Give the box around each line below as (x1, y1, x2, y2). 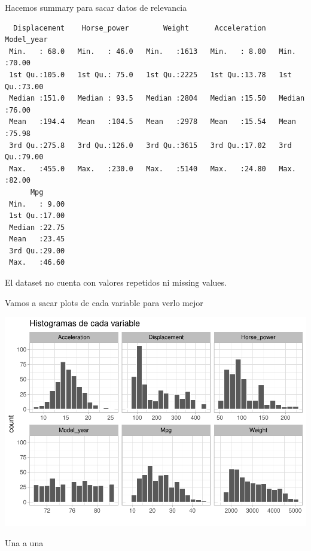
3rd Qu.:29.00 (9, 246, 65, 255)
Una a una (5, 536, 44, 549)
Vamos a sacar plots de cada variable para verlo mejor (5, 296, 203, 308)
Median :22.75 (9, 223, 65, 232)
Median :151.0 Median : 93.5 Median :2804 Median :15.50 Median (9, 94, 305, 103)
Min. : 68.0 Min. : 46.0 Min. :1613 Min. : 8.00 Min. (9, 47, 296, 56)
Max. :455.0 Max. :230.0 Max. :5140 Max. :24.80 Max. (9, 164, 296, 173)
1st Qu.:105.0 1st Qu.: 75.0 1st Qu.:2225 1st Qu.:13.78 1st (9, 70, 292, 79)
